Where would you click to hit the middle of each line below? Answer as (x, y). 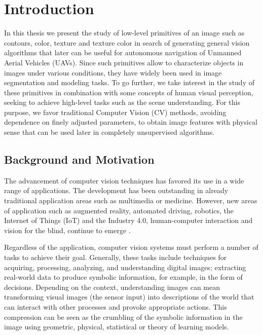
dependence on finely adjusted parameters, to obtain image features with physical (131, 122)
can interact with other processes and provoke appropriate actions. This (116, 306)
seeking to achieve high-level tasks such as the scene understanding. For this (122, 102)
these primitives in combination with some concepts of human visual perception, (129, 92)
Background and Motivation (79, 159)
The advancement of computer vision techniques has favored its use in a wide (124, 180)
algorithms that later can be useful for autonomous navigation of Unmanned (123, 52)
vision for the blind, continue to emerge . (67, 230)
